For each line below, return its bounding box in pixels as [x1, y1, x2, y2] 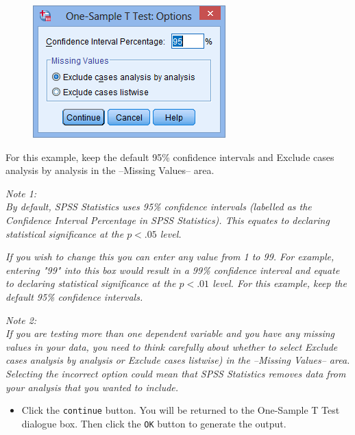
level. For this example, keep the [212, 276, 347, 290]
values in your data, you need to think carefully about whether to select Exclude [5, 339, 338, 353]
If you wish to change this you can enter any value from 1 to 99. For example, [5, 249, 334, 264]
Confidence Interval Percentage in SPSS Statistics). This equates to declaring [5, 212, 330, 227]
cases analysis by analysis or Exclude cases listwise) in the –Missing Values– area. [5, 353, 350, 367]
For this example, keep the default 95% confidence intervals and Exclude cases [5, 149, 334, 164]
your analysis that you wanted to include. [5, 380, 179, 394]
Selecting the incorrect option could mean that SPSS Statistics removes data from [5, 366, 346, 380]
